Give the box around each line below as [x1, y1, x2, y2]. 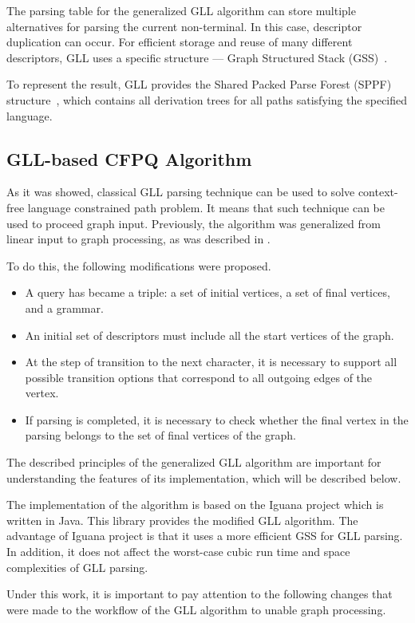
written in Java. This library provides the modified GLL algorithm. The [6, 511, 358, 528]
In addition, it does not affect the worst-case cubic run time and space [6, 543, 350, 560]
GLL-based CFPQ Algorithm [6, 146, 252, 171]
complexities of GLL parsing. [6, 558, 148, 575]
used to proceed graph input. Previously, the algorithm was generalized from [6, 215, 381, 231]
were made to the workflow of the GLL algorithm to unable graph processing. [6, 601, 386, 617]
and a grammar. [25, 299, 104, 316]
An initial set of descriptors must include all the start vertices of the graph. [25, 326, 394, 343]
